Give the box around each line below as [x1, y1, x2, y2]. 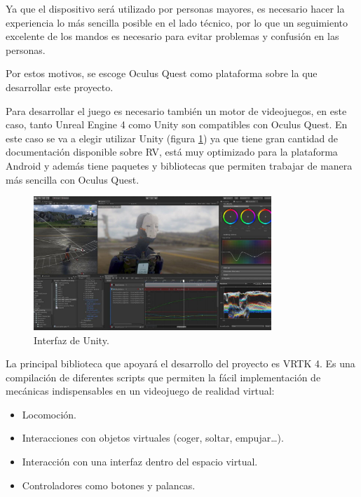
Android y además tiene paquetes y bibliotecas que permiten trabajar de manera [6, 158, 353, 172]
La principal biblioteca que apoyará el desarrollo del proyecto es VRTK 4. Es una [6, 356, 355, 371]
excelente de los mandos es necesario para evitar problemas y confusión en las [6, 29, 339, 43]
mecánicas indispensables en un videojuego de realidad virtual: [6, 383, 275, 398]
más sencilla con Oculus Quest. [6, 172, 139, 186]
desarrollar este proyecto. [6, 79, 114, 94]
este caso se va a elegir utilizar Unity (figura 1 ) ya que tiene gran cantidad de [6, 130, 339, 145]
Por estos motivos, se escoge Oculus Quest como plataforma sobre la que [6, 66, 318, 81]
